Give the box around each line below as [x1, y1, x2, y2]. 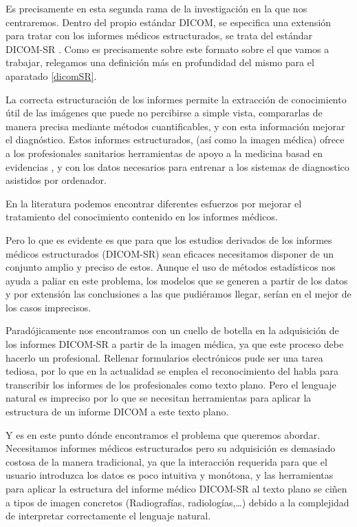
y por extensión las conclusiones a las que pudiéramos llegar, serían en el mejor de [6, 287, 351, 301]
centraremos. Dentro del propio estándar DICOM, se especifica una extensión [6, 14, 332, 29]
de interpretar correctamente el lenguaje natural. [6, 508, 211, 523]
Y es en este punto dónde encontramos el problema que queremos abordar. [6, 427, 321, 442]
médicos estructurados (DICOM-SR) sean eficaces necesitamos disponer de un [6, 246, 334, 260]
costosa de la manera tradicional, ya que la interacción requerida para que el [6, 454, 327, 468]
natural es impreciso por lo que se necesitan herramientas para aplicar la [6, 391, 312, 405]
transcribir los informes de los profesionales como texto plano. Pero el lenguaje [6, 377, 336, 391]
